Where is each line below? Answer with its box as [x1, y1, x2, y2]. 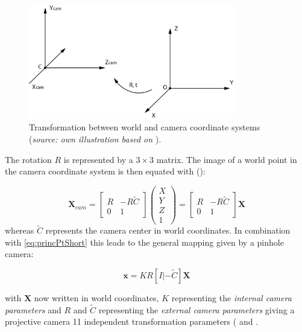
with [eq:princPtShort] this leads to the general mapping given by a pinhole [5, 235, 284, 248]
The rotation [5, 153, 52, 165]
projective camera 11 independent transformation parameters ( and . [5, 315, 259, 328]
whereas [5, 224, 34, 237]
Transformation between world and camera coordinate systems [29, 121, 260, 133]
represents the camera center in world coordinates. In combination [45, 224, 291, 237]
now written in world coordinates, [34, 291, 159, 304]
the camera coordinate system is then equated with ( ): [5, 165, 206, 177]
